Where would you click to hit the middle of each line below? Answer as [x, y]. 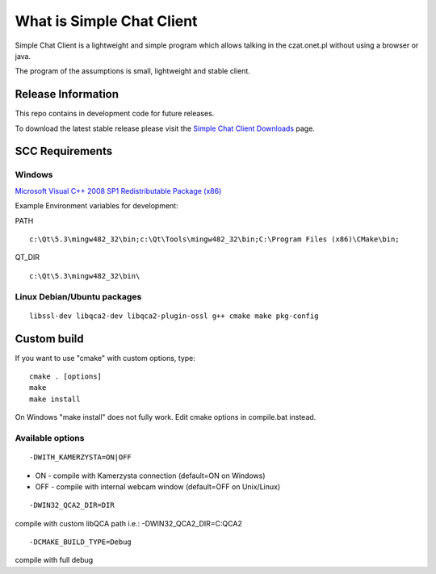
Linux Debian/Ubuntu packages [78, 296]
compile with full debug [54, 560]
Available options [50, 438]
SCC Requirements [64, 151]
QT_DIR [27, 258]
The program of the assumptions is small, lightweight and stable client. [132, 71]
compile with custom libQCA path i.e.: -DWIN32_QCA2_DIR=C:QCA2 [128, 523]
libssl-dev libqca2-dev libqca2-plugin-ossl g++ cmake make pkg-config [174, 316]
